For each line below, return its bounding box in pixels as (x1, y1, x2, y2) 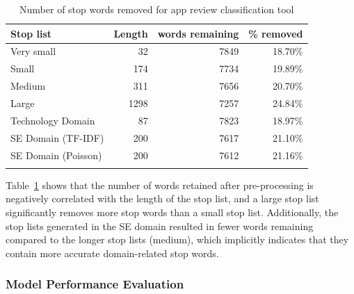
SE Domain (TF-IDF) (10, 130, 104, 145)
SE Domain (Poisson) (10, 147, 102, 162)
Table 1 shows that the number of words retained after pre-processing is (6, 177, 314, 192)
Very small (10, 44, 56, 58)
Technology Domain (10, 113, 95, 127)
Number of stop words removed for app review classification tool (19, 2, 294, 16)
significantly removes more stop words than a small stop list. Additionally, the (6, 205, 339, 220)
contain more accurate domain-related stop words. (6, 245, 219, 260)
